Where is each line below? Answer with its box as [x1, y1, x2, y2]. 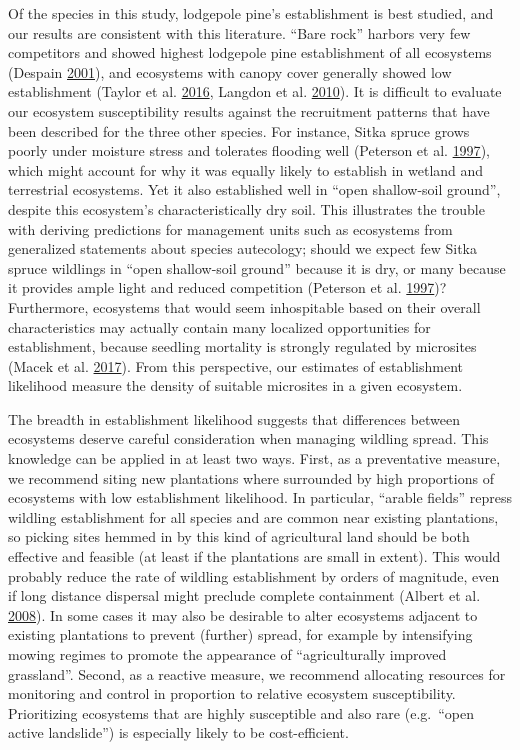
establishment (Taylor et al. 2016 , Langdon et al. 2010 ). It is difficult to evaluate [8, 81, 502, 102]
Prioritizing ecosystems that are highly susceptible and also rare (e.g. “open [8, 702, 474, 723]
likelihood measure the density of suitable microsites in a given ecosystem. [8, 375, 463, 396]
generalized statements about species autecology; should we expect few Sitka [8, 238, 477, 259]
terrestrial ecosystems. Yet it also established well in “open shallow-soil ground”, [8, 179, 501, 200]
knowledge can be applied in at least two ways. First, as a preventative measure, [8, 448, 501, 469]
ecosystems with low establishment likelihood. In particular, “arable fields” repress [8, 487, 513, 508]
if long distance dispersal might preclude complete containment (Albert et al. [8, 585, 481, 606]
